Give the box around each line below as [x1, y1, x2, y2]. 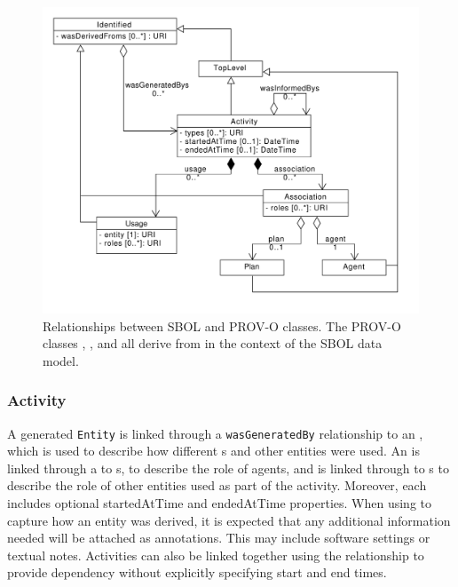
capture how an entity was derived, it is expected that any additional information [7, 511, 451, 529]
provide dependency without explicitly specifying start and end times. [7, 563, 387, 582]
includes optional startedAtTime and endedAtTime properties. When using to [7, 493, 432, 512]
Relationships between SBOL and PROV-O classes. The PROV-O [43, 316, 401, 335]
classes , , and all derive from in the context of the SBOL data [43, 334, 383, 353]
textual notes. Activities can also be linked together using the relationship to [7, 545, 424, 564]
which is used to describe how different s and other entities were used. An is [7, 441, 420, 460]
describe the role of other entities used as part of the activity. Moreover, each [7, 476, 427, 495]
